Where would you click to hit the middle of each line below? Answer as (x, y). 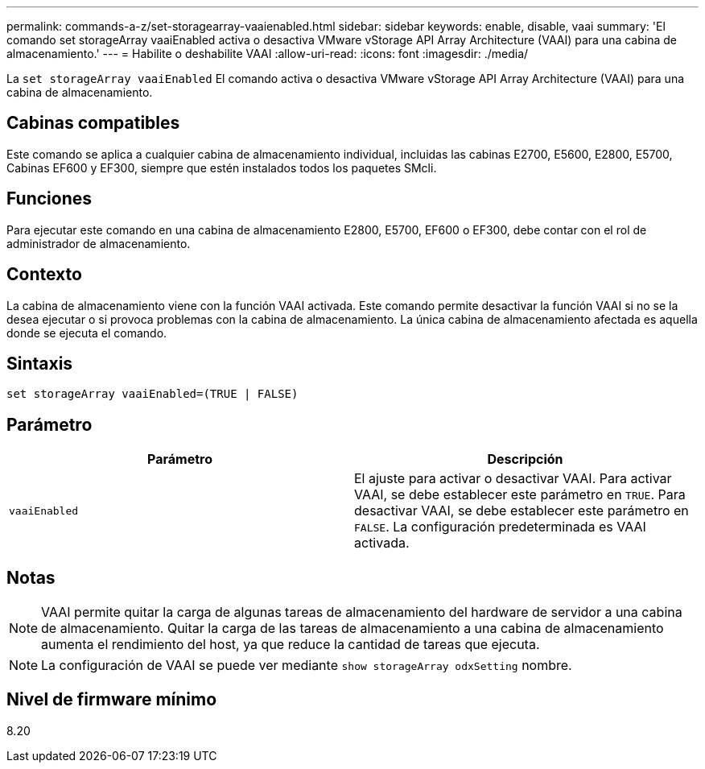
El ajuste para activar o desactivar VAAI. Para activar (513, 479)
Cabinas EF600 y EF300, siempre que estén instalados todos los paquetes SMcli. (222, 167)
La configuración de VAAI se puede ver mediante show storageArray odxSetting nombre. (307, 666)
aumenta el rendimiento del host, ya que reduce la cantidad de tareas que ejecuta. (291, 645)
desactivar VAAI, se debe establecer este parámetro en (522, 511)
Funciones (49, 199)
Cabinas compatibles (93, 123)
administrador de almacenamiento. (99, 243)
